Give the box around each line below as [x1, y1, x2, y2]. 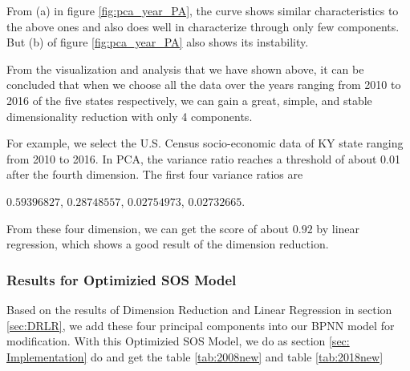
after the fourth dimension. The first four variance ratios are [6, 166, 303, 183]
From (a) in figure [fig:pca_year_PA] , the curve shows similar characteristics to [6, 2, 399, 18]
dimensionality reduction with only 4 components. [6, 107, 253, 124]
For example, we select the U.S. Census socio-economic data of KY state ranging [6, 135, 404, 151]
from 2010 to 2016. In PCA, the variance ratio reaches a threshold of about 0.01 [6, 150, 400, 167]
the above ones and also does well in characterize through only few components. [6, 18, 400, 34]
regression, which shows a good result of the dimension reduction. [6, 236, 329, 252]
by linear [316, 220, 360, 236]
